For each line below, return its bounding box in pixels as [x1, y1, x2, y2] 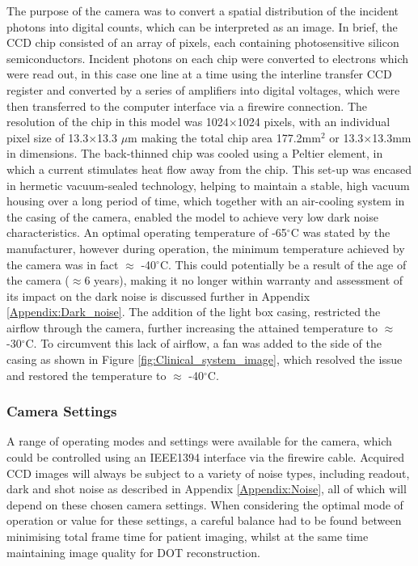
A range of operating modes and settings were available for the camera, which [6, 433, 392, 450]
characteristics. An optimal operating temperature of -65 [6, 224, 287, 241]
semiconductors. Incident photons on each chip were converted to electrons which [6, 49, 409, 66]
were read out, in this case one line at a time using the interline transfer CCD [6, 65, 392, 82]
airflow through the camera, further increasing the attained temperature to [6, 319, 378, 336]
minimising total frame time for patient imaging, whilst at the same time [6, 528, 369, 545]
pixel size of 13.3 [6, 129, 89, 146]
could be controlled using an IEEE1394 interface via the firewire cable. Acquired [6, 449, 405, 466]
